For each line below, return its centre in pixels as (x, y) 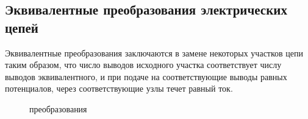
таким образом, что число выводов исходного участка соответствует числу (143, 65)
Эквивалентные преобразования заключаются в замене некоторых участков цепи (154, 53)
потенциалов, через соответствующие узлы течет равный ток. (119, 88)
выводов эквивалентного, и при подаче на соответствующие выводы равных (146, 76)
